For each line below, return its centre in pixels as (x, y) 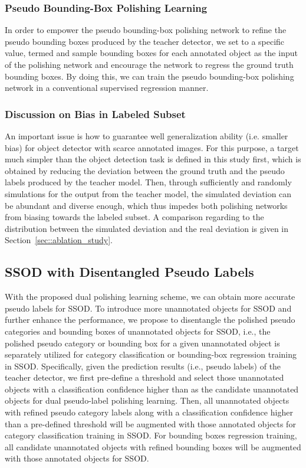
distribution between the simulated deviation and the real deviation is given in (147, 228)
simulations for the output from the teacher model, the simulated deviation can (148, 193)
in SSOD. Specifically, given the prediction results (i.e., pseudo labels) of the (143, 366)
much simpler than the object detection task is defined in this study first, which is (153, 159)
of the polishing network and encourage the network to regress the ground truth (149, 64)
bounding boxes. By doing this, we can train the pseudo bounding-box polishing (149, 76)
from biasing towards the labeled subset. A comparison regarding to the (134, 217)
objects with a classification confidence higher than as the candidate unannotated (152, 389)
